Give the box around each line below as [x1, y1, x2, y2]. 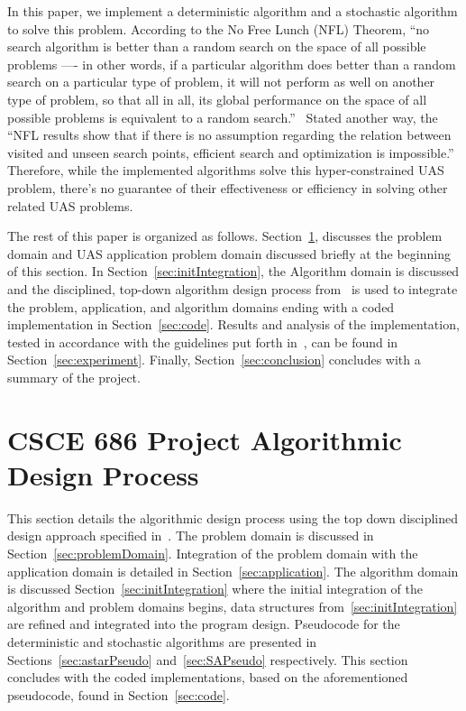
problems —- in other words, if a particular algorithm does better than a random [7, 54, 456, 73]
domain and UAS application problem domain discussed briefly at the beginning [7, 244, 451, 263]
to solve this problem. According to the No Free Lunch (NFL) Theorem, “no [7, 19, 430, 38]
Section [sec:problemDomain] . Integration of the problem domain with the [7, 543, 418, 562]
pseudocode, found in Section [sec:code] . [7, 685, 230, 704]
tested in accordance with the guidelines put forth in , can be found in [7, 332, 398, 351]
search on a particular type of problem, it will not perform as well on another [7, 72, 435, 91]
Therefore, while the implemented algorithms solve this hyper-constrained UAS [7, 161, 444, 180]
